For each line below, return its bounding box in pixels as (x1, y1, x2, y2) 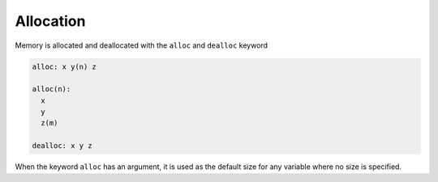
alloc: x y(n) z (32, 61, 97, 71)
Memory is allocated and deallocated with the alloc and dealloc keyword (15, 40, 268, 50)
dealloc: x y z (32, 142, 92, 150)
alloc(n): (32, 85, 71, 94)
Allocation (15, 12, 86, 30)
